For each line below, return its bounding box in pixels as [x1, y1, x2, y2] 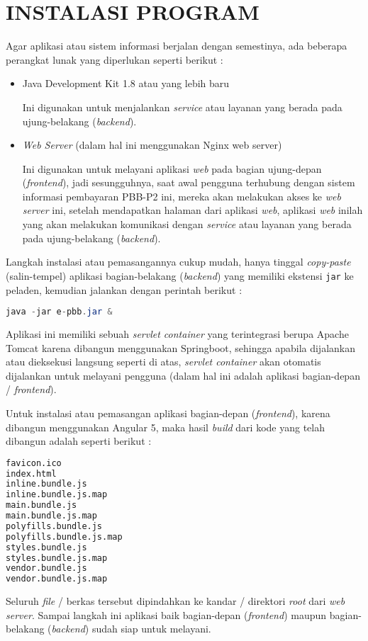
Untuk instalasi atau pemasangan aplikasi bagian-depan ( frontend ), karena [6, 405, 330, 420]
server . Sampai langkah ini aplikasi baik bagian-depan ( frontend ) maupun [6, 607, 327, 622]
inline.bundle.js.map [6, 489, 108, 500]
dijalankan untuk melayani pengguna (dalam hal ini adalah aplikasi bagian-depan [6, 368, 360, 382]
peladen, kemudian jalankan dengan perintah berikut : [6, 282, 242, 297]
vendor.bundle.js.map [6, 574, 108, 584]
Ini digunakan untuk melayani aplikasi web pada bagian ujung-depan [22, 161, 322, 176]
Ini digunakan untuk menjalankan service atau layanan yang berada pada [22, 99, 342, 114]
